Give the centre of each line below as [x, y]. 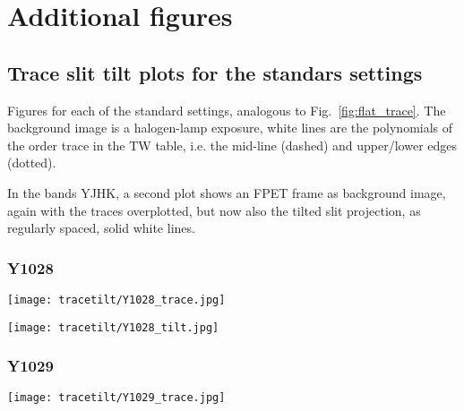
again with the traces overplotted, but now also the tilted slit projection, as [214, 210]
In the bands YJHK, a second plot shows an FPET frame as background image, [227, 192]
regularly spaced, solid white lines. [101, 228]
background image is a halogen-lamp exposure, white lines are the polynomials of [230, 128]
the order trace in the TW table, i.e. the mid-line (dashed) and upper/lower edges [232, 145]
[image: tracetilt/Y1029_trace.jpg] [116, 398]
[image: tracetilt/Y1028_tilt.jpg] [113, 327]
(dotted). [32, 163]
